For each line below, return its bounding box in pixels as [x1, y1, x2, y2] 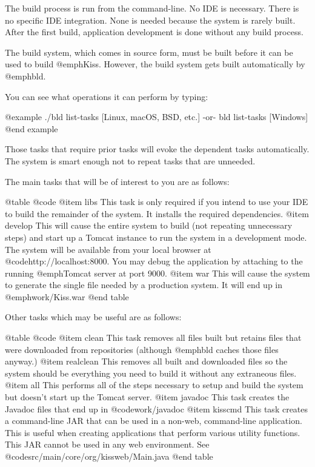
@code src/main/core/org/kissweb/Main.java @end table [5, 450, 213, 462]
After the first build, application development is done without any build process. [5, 25, 303, 38]
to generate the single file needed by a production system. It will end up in [5, 278, 283, 291]
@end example [5, 122, 58, 135]
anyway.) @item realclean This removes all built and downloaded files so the [5, 355, 288, 368]
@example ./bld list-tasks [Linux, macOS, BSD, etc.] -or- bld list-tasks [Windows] [5, 110, 308, 123]
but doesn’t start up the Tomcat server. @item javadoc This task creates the [5, 391, 290, 403]
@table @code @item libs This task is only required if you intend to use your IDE [5, 195, 308, 208]
